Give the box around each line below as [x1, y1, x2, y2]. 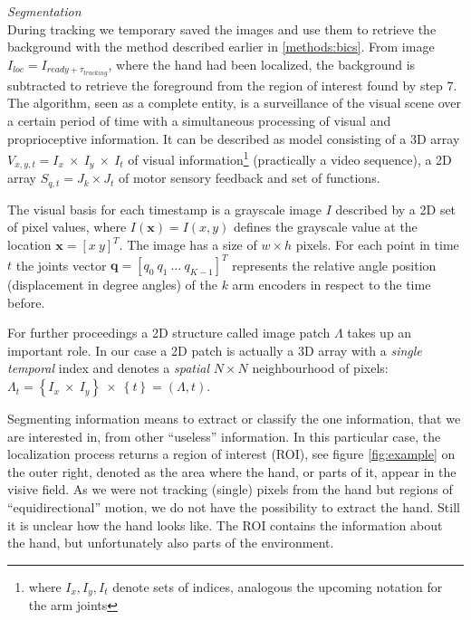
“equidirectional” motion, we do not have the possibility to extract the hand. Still [7, 498, 460, 517]
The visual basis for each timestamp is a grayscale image [7, 199, 322, 218]
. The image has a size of [119, 235, 257, 253]
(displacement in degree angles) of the [7, 275, 217, 294]
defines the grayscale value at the [234, 217, 418, 236]
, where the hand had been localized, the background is [108, 54, 416, 73]
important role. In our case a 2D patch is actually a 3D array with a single [7, 340, 422, 359]
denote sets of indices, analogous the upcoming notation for [112, 577, 443, 596]
